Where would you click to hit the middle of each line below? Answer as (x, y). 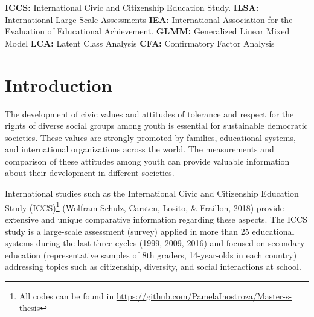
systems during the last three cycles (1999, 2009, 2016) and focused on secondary (155, 243)
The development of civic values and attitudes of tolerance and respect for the (149, 113)
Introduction (59, 84)
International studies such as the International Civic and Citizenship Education (152, 193)
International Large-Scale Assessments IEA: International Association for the (149, 19)
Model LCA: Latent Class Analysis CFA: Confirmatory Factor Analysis (140, 43)
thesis (30, 308)
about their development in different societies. (90, 173)
